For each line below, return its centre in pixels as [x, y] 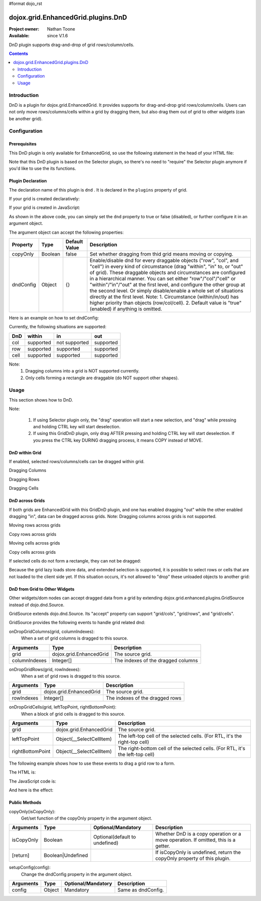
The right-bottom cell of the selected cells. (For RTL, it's [181, 748]
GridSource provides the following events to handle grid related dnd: [77, 623]
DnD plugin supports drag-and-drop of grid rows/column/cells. [72, 45]
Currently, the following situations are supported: [58, 327]
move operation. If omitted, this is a [196, 840]
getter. [163, 846]
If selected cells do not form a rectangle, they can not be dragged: [75, 561]
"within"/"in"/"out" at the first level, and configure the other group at [167, 285]
